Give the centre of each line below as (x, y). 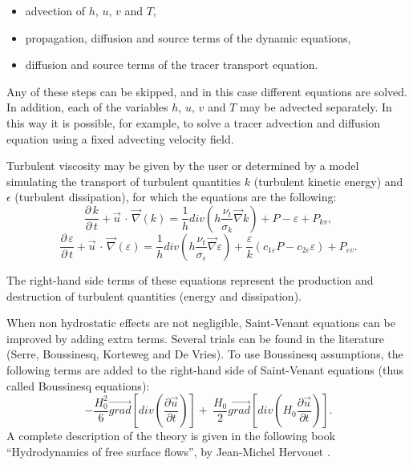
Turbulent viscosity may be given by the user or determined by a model (183, 166)
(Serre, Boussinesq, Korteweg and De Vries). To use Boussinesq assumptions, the (205, 354)
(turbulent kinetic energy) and (328, 181)
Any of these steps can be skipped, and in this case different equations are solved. (207, 91)
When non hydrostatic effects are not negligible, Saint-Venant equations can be (201, 323)
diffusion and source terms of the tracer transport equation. (172, 65)
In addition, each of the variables (87, 107)
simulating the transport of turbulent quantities (124, 181)
